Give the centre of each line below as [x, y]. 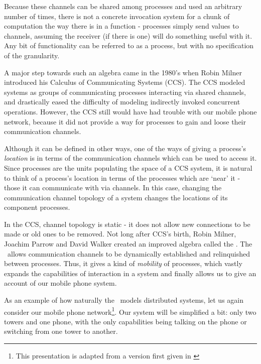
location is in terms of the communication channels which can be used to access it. [130, 158]
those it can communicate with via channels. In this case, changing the [113, 188]
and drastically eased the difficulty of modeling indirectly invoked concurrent [122, 102]
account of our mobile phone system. [60, 283]
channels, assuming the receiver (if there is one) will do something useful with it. [128, 35]
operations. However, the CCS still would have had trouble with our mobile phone [130, 111]
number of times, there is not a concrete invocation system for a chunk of [117, 16]
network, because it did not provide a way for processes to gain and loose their [125, 121]
